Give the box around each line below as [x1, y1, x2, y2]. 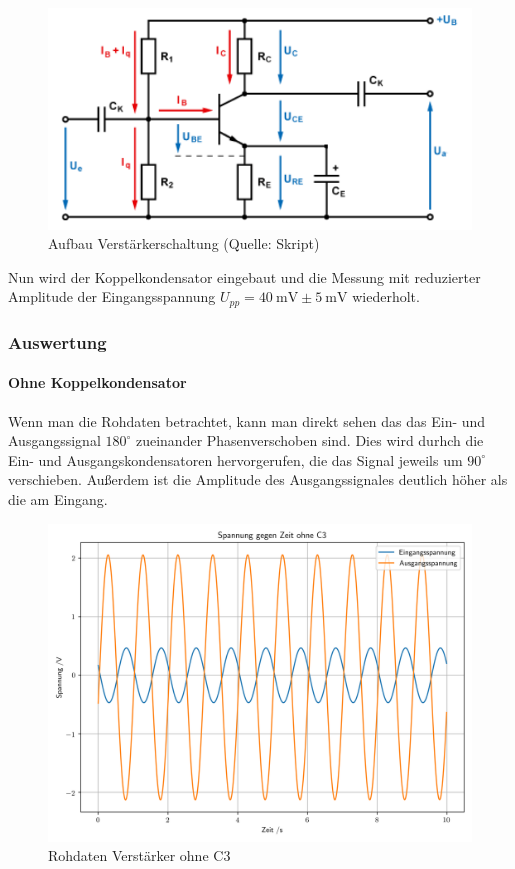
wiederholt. [352, 286, 420, 307]
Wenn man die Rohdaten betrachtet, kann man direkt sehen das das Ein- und [8, 410, 486, 431]
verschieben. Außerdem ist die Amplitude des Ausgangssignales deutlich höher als [8, 469, 508, 490]
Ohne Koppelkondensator [8, 372, 187, 393]
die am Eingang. [8, 488, 108, 509]
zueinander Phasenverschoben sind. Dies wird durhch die [135, 430, 484, 451]
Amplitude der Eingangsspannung [8, 286, 216, 307]
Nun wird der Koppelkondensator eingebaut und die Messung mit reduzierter [8, 266, 481, 287]
